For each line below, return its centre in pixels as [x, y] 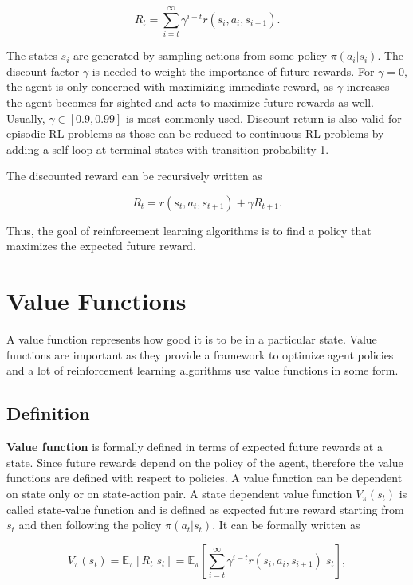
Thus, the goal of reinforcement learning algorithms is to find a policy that [189, 230]
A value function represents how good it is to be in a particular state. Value [192, 339]
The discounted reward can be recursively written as [134, 176]
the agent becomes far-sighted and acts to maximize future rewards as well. [190, 102]
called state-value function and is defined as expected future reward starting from [205, 509]
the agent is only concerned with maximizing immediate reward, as [170, 86]
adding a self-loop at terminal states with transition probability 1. [168, 149]
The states [32, 55]
